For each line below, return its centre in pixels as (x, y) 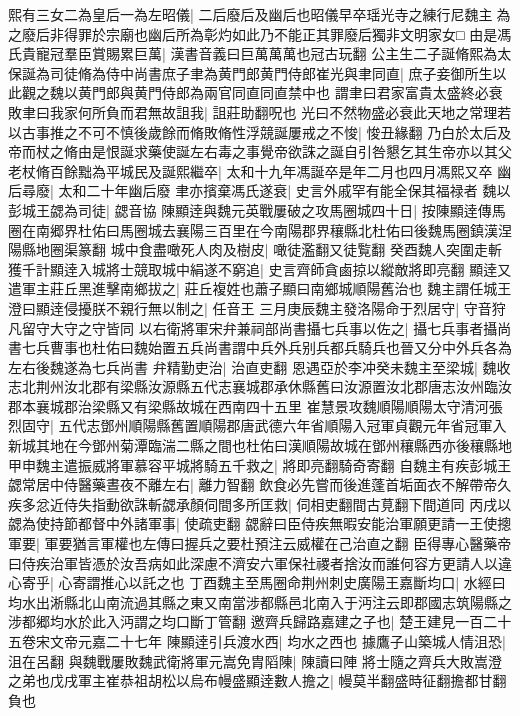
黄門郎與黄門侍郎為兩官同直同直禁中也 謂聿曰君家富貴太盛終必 (283, 92)
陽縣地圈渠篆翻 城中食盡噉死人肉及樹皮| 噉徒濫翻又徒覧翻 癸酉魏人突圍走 (248, 249)
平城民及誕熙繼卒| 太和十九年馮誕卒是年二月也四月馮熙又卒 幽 (308, 170)
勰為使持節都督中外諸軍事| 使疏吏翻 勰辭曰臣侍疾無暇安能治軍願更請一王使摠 (260, 523)
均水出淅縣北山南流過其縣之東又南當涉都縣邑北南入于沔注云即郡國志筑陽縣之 (260, 601)
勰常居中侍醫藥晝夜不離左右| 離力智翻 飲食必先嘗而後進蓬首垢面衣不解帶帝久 (260, 484)
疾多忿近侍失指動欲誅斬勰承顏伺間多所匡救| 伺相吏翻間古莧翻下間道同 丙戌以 (260, 503)
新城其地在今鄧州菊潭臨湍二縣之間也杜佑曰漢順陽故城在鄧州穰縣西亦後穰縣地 (260, 445)
